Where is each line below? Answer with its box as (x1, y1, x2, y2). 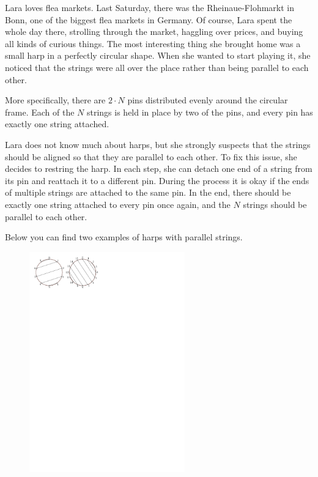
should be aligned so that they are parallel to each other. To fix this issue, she (5, 150, 297, 163)
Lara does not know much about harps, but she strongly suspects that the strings (5, 138, 311, 150)
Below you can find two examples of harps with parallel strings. (5, 231, 243, 243)
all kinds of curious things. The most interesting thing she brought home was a (5, 37, 301, 50)
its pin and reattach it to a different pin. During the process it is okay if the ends (5, 174, 309, 187)
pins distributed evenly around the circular (127, 94, 288, 106)
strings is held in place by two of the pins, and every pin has (86, 105, 313, 118)
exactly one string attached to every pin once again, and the (5, 198, 231, 210)
